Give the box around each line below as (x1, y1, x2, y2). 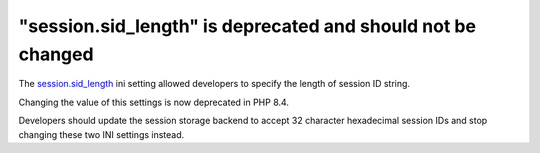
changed (18, 43, 94, 65)
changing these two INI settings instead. (18, 128, 185, 140)
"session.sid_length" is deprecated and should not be (18, 15, 477, 37)
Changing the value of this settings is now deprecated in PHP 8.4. (18, 96, 290, 108)
